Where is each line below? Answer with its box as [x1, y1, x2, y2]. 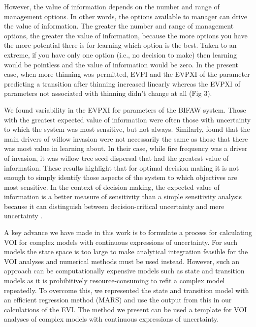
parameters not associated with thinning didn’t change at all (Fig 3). [4, 88, 212, 98]
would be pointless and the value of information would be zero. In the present [4, 59, 238, 69]
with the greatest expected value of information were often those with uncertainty [4, 114, 251, 124]
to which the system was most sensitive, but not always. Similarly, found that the [4, 124, 250, 134]
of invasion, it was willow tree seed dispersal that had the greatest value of [4, 152, 229, 163]
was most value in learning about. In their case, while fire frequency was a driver [4, 143, 248, 153]
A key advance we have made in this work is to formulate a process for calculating [4, 227, 253, 238]
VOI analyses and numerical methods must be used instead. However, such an [4, 256, 240, 266]
